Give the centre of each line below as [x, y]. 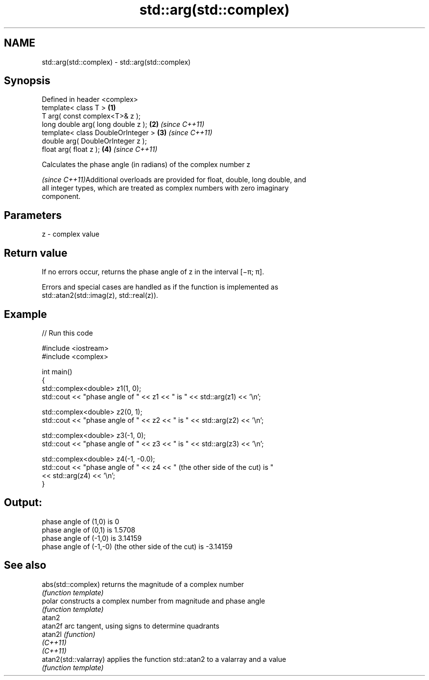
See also [25, 565]
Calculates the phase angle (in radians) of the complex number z [146, 165]
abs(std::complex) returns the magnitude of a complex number [143, 584]
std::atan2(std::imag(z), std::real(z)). [100, 295]
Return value [36, 253]
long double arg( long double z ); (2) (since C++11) [123, 124]
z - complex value [71, 234]
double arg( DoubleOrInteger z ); [94, 141]
